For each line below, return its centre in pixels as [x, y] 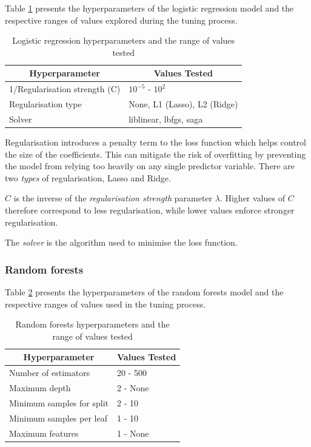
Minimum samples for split [59, 402]
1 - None [133, 433]
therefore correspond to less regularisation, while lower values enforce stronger [150, 210]
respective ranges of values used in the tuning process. [105, 304]
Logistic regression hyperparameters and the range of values [124, 40]
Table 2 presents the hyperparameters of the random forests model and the [144, 291]
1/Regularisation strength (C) [65, 89]
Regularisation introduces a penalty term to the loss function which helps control [155, 142]
